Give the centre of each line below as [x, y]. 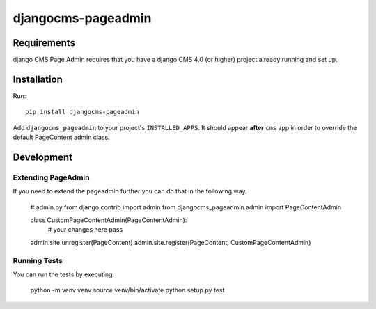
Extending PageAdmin [51, 177]
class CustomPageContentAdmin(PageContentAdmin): [109, 220]
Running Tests [38, 260]
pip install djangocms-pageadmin [82, 112]
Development [43, 157]
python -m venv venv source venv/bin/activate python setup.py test [127, 290]
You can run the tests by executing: [64, 274]
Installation [38, 79]
